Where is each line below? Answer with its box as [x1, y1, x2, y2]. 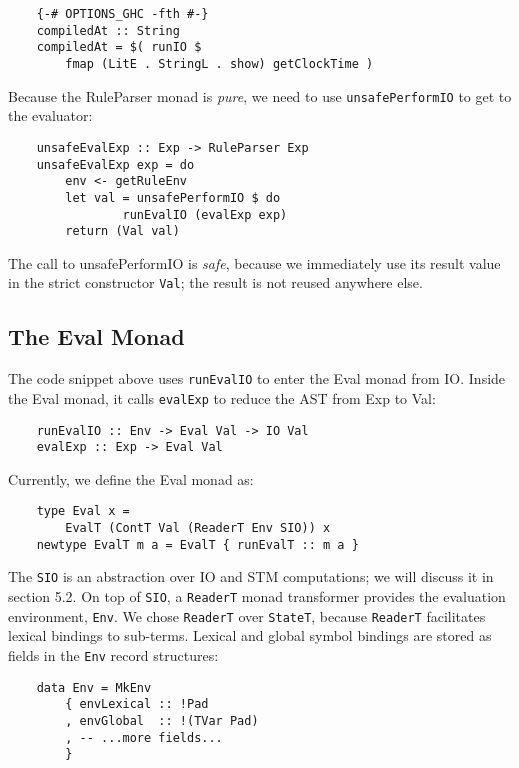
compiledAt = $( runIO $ [36, 40, 202, 55]
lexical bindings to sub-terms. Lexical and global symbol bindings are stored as [8, 625, 492, 646]
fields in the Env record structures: [8, 645, 219, 666]
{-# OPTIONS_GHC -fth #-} [36, 7, 209, 21]
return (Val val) [65, 224, 180, 239]
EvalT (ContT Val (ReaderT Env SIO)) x [65, 521, 331, 536]
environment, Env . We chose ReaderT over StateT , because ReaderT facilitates [8, 605, 486, 626]
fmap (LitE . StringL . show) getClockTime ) [65, 56, 374, 71]
